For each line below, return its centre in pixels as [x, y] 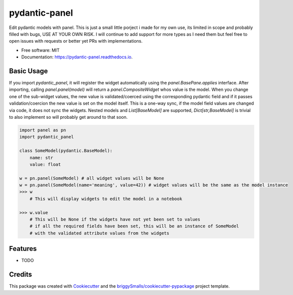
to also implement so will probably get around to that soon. [68, 117]
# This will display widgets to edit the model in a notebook [106, 199]
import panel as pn [43, 130]
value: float [45, 164]
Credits [21, 275]
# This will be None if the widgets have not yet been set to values [115, 219]
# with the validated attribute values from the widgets [99, 233]
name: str [41, 158]
